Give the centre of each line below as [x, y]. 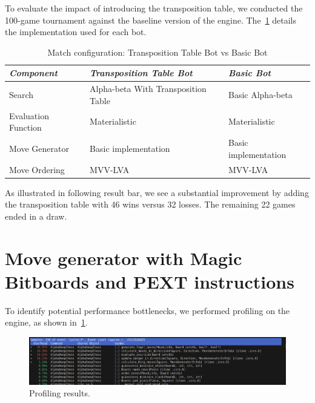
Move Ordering [37, 169]
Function [25, 127]
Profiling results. [60, 393]
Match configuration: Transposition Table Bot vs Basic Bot [157, 52]
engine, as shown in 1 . [46, 322]
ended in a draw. [36, 216]
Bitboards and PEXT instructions [150, 281]
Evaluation [29, 115]
